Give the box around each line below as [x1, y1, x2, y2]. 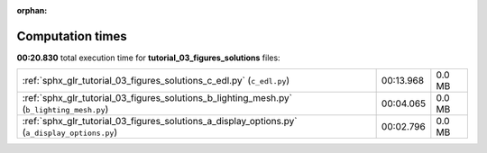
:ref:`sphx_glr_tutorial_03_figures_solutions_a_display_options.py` [22, 115, 298, 128]
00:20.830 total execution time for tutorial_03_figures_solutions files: [16, 52, 280, 63]
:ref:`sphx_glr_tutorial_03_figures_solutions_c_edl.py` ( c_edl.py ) [22, 75, 290, 87]
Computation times [16, 28, 127, 44]
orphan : [16, 5, 48, 15]
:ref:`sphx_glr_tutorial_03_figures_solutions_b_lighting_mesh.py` [22, 92, 293, 104]
